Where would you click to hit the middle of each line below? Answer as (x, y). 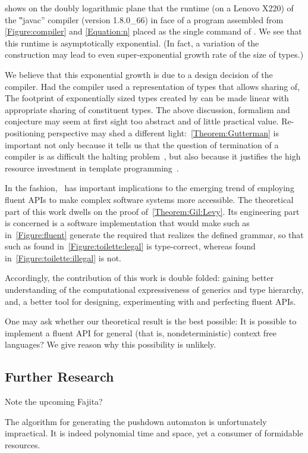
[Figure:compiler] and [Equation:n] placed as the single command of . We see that (153, 31)
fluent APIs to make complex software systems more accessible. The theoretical (149, 199)
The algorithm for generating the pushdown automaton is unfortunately (136, 421)
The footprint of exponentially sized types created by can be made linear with (147, 98)
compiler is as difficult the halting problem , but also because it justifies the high (153, 156)
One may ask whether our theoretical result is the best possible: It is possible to (151, 321)
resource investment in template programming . (92, 168)
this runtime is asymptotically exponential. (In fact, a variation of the (132, 43)
